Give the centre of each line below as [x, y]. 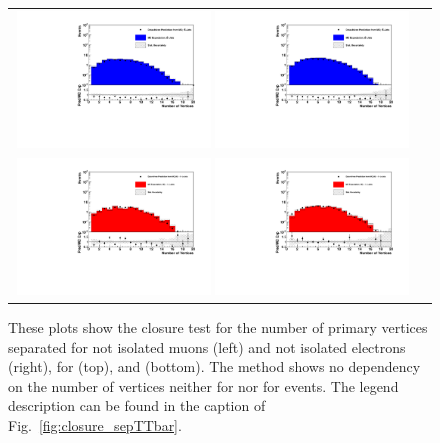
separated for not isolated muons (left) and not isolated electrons [207, 346]
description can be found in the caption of [137, 405]
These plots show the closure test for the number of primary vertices [218, 326]
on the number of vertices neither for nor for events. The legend [203, 385]
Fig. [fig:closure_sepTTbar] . [95, 424]
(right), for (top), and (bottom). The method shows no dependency [214, 366]
